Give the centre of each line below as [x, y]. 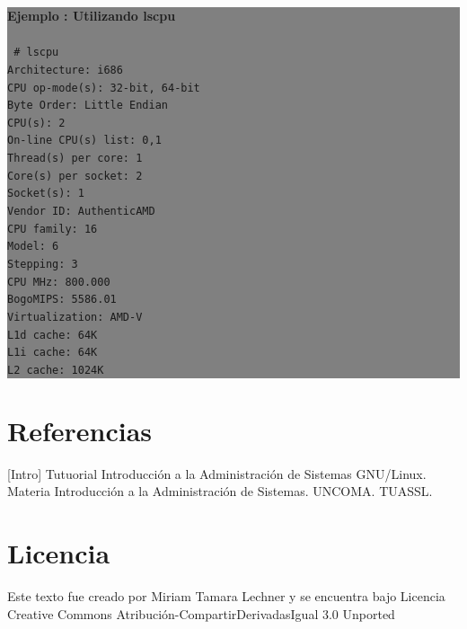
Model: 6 [33, 247]
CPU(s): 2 [36, 123]
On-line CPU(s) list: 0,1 [84, 141]
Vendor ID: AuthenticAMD [81, 212]
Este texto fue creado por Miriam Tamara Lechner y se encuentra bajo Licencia [226, 596]
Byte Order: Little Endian [88, 106]
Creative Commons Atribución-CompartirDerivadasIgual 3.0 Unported [201, 613]
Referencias [80, 430]
